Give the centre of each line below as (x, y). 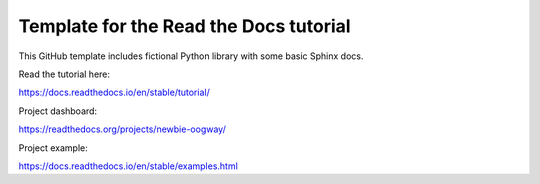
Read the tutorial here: (64, 74)
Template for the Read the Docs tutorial (184, 26)
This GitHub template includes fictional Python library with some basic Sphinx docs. (191, 56)
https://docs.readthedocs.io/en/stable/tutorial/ (114, 92)
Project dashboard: (58, 111)
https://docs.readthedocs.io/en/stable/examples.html (128, 166)
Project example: (53, 147)
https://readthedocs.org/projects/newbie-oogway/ (122, 129)
